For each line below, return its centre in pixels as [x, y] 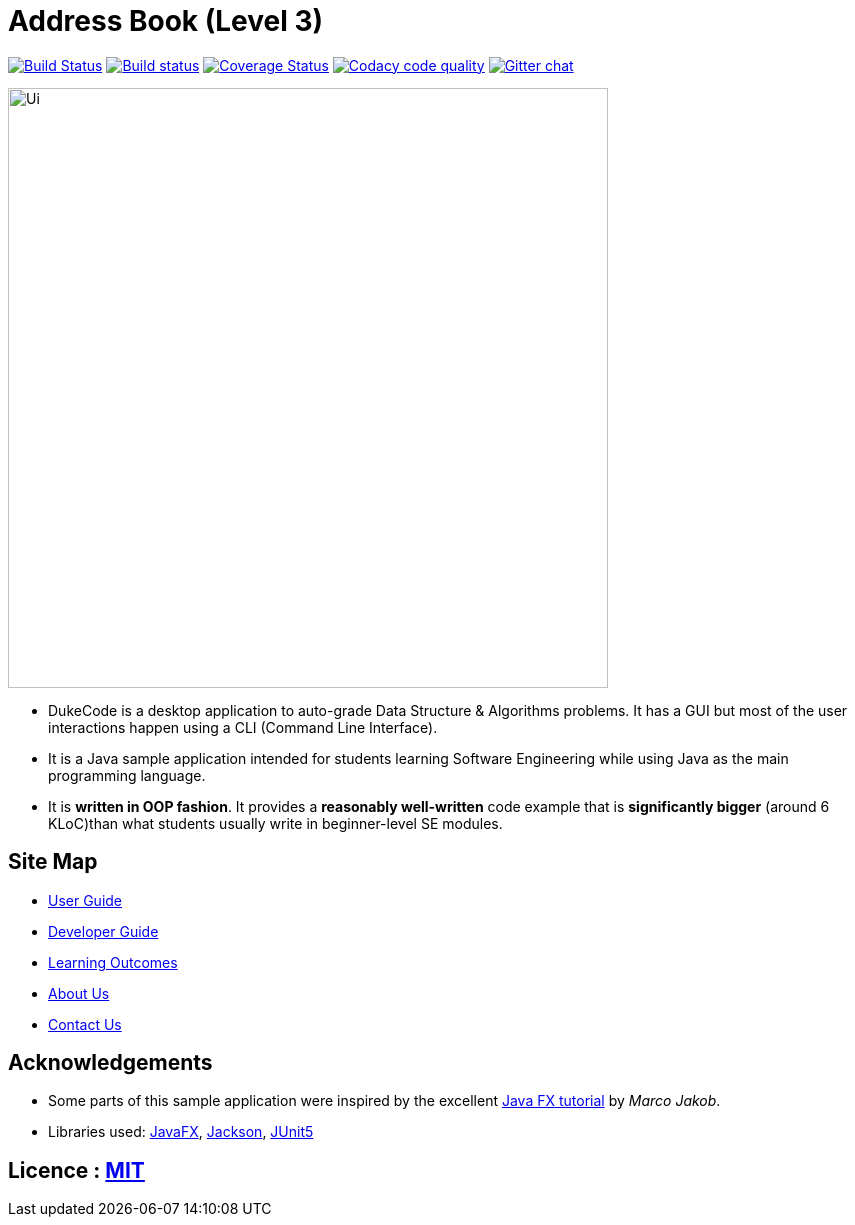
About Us [79, 993]
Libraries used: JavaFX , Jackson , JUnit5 [181, 1132]
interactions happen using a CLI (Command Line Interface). [243, 727]
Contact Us [85, 1024]
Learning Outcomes [113, 962]
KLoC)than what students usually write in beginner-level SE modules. [275, 823]
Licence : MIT [76, 1170]
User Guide [85, 900]
